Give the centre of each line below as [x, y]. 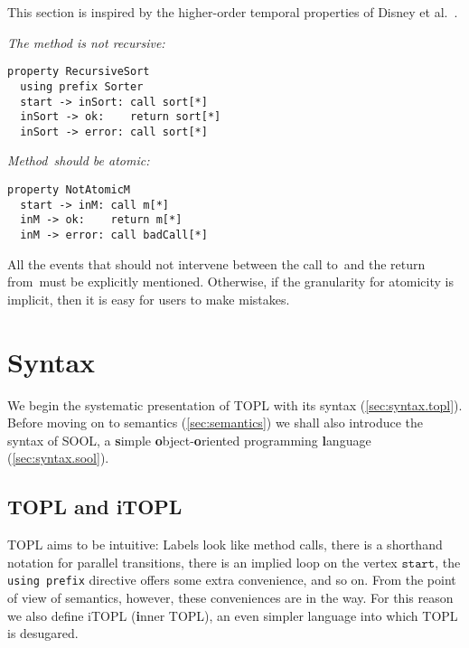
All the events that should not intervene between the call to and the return [216, 263]
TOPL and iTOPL [95, 507]
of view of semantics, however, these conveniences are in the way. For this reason [230, 598]
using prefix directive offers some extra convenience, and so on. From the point [232, 580]
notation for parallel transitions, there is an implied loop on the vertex [202, 562]
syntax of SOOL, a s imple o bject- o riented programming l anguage [189, 440]
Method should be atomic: [79, 160]
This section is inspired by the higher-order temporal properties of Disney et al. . [233, 12]
